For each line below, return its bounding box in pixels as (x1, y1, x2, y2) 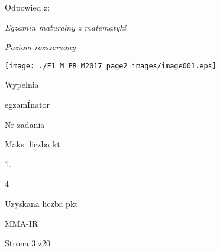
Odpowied (5, 1, 41, 13)
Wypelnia (5, 78, 39, 91)
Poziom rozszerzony (5, 41, 76, 53)
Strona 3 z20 (5, 237, 51, 249)
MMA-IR (5, 217, 38, 229)
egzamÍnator (5, 98, 50, 111)
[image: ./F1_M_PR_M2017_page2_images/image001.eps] (5, 61, 216, 70)
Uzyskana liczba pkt (5, 197, 78, 209)
